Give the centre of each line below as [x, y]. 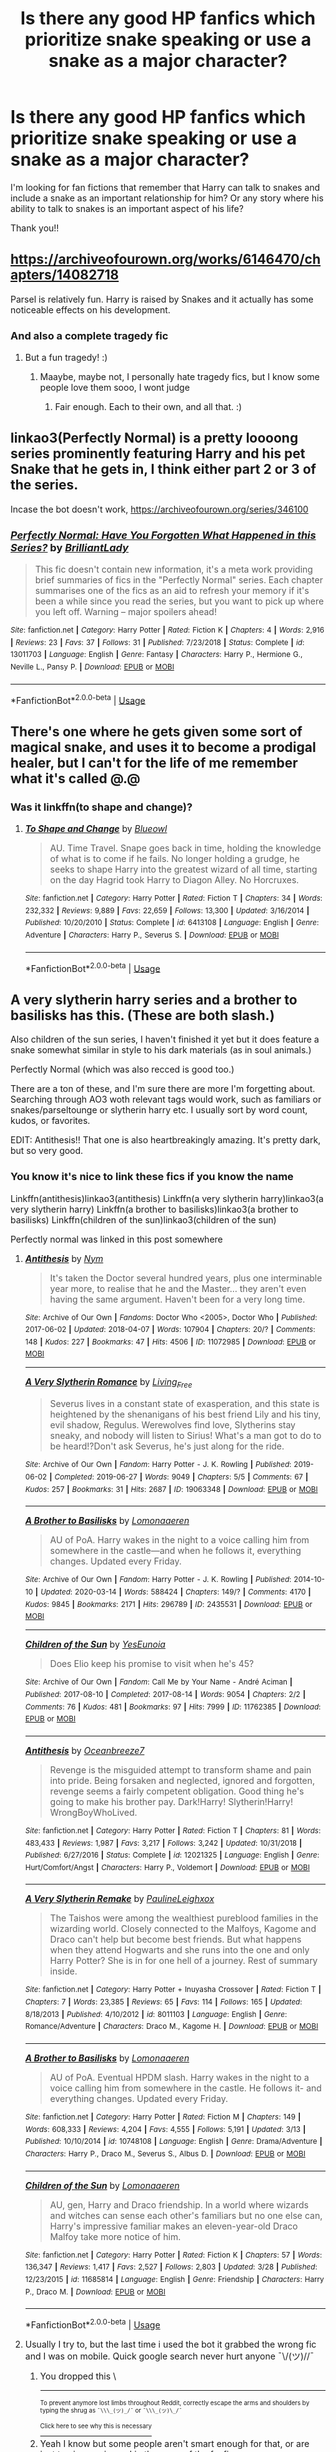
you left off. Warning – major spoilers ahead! [125, 612]
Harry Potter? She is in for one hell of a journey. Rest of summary [183, 1961]
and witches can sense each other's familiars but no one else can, [186, 2215]
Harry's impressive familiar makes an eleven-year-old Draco [173, 2226]
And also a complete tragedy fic [89, 335]
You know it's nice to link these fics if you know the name [152, 1177]
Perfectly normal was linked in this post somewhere [116, 1239]
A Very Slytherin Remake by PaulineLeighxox [119, 1899]
